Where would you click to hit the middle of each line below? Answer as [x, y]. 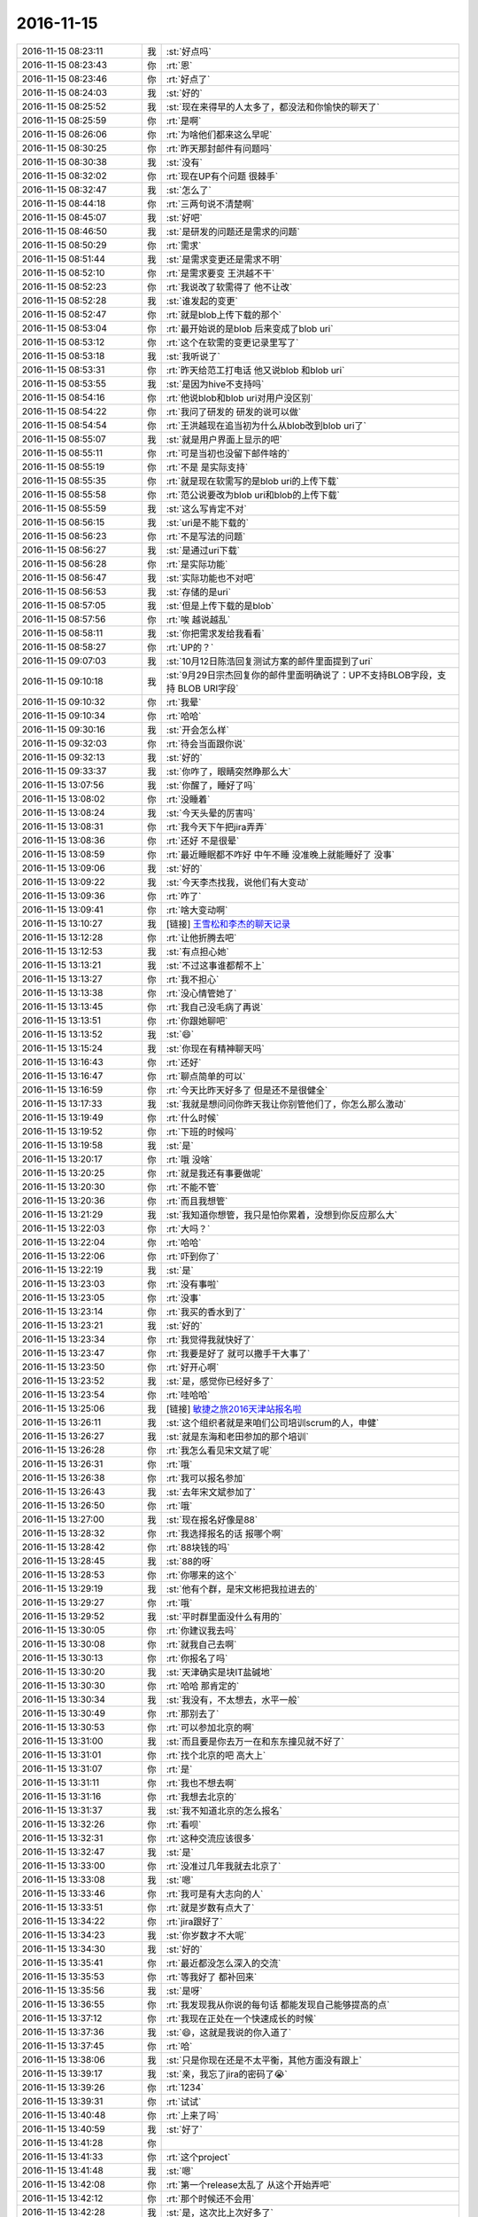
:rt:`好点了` [188, 79]
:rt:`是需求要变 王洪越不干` [220, 273]
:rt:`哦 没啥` [189, 1159]
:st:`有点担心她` [197, 952]
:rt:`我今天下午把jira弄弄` [216, 826]
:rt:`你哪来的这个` [201, 1575]
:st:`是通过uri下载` [203, 550]
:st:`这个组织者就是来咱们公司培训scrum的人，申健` [273, 1422]
